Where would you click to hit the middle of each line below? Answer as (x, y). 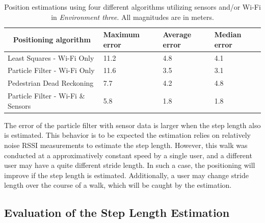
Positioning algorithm (52, 39)
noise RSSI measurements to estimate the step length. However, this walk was (126, 145)
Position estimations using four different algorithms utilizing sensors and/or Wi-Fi (132, 7)
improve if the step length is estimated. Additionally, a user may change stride (126, 175)
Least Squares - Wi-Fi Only (51, 57)
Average (177, 34)
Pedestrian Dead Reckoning (51, 83)
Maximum (122, 34)
